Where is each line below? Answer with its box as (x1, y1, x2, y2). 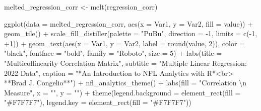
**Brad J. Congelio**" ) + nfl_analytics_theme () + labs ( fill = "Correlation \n (4, 77, 247, 88)
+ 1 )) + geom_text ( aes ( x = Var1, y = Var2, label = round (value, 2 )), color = (4, 38, 245, 48)
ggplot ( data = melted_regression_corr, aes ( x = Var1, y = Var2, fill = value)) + (4, 18, 253, 29)
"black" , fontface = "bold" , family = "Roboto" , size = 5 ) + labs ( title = (4, 48, 222, 58)
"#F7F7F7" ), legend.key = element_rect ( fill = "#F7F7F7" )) (4, 97, 191, 107)
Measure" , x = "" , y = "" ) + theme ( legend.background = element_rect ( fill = (4, 87, 241, 97)
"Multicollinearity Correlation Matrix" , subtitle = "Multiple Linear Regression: (4, 57, 247, 68)
